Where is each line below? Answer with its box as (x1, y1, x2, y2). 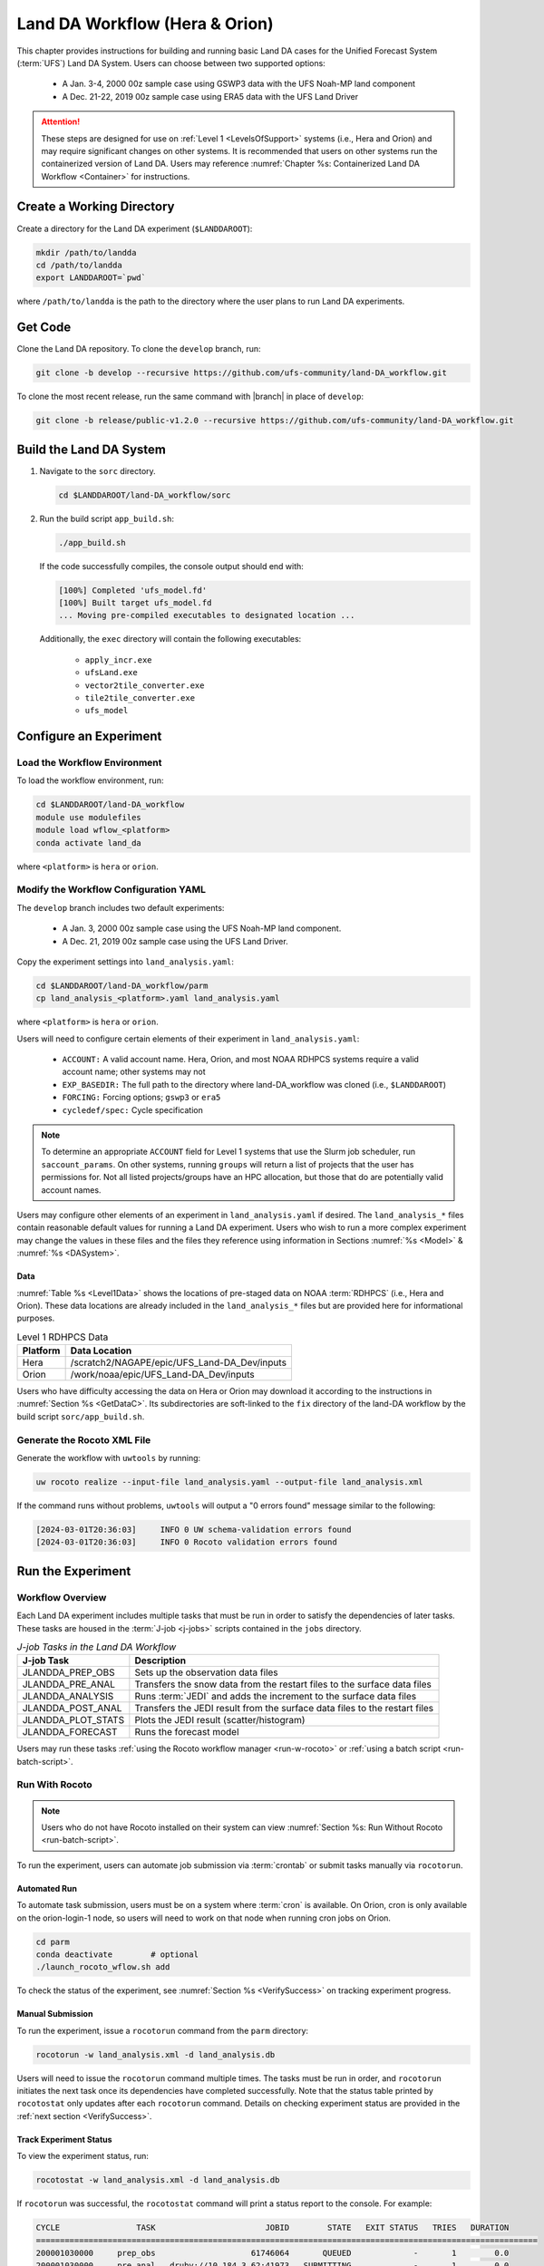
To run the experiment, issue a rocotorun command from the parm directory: (16, 2025, 308, 2036)
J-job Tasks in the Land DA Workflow (16, 1641, 177, 1653)
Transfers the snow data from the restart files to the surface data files (134, 1678, 432, 1690)
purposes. (16, 1312, 55, 1323)
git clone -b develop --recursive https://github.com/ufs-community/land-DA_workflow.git (35, 368, 448, 378)
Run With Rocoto (16, 1778, 92, 1791)
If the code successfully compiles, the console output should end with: (39, 560, 304, 571)
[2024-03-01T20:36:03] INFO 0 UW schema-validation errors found (35, 1524, 352, 1535)
